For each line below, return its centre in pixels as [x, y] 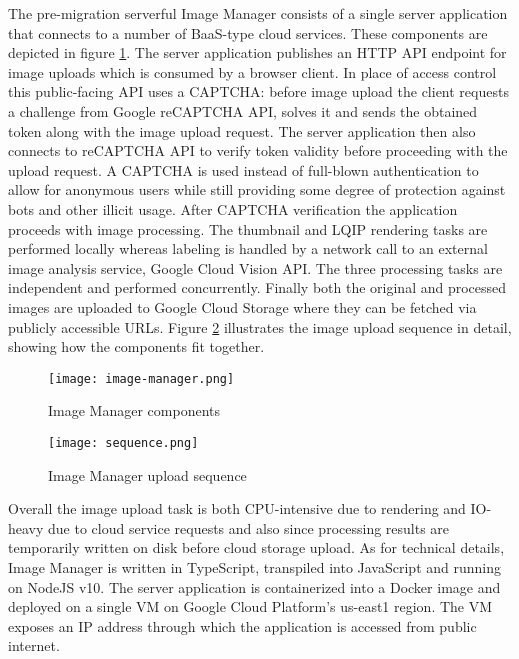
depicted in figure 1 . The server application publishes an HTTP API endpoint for [257, 52]
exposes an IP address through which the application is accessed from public [242, 625]
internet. [34, 645]
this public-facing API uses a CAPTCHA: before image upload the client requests [258, 91]
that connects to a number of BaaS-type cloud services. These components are [248, 32]
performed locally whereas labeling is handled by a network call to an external [248, 248]
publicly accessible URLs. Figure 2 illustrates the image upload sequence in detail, [260, 326]
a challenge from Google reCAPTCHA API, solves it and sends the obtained [243, 110]
